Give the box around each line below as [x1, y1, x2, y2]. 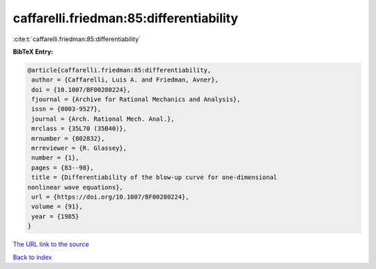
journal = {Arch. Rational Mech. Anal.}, [31, 115, 175, 123]
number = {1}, [31, 154, 79, 162]
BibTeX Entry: [13, 47, 54, 56]
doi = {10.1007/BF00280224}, [31, 86, 131, 93]
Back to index [13, 253, 52, 261]
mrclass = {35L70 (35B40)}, [31, 125, 127, 132]
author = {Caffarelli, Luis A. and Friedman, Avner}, [31, 76, 219, 84]
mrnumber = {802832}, [31, 134, 105, 142]
